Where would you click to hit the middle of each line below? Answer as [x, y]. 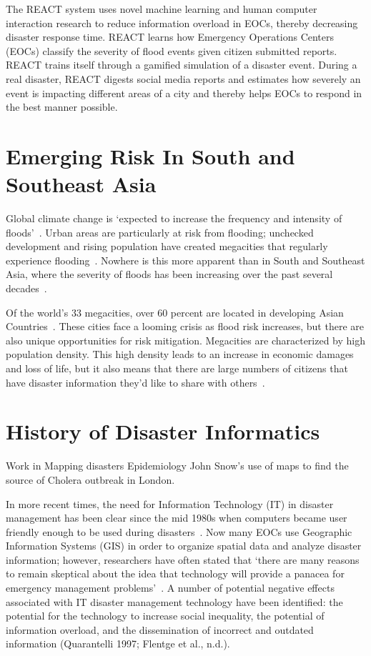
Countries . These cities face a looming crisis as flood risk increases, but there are [185, 326]
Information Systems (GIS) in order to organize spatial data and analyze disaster [184, 546]
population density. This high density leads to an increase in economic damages [180, 354]
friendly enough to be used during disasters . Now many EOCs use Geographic [179, 531]
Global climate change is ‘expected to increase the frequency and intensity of [174, 218]
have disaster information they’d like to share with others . [135, 382]
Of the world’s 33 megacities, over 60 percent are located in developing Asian [175, 312]
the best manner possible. [62, 107]
